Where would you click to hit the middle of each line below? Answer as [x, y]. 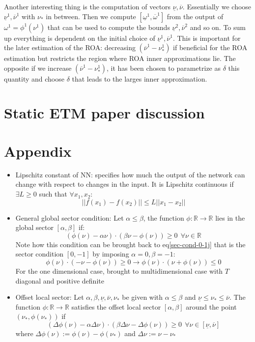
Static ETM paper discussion [104, 112]
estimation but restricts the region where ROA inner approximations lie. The [120, 58]
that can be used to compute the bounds [109, 27]
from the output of [195, 16]
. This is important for [207, 38]
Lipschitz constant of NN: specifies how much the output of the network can [130, 174]
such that [53, 194]
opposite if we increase [38, 68]
